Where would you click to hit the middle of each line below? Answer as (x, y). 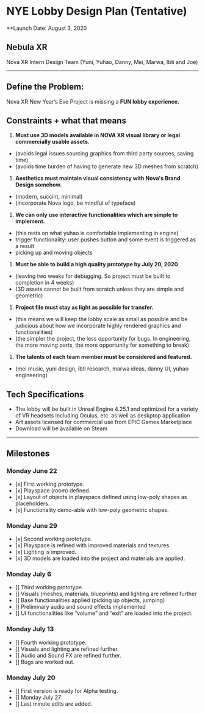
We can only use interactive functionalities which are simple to (96, 215)
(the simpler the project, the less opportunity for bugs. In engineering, (103, 339)
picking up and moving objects (54, 253)
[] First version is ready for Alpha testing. (67, 691)
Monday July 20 (31, 678)
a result (25, 246)
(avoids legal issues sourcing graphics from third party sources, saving (104, 154)
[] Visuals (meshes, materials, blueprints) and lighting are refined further (106, 594)
